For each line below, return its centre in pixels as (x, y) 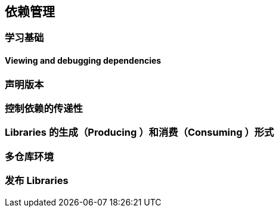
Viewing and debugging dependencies (83, 61)
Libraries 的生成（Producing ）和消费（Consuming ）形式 (139, 132)
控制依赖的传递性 (44, 109)
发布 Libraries (37, 181)
